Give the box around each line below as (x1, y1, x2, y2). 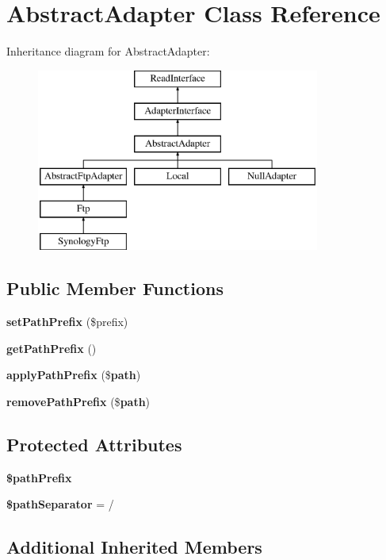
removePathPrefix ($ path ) (6, 393, 151, 410)
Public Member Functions (6, 276, 224, 301)
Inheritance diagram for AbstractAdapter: (6, 43, 210, 59)
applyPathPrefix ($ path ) (6, 366, 141, 383)
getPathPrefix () (6, 339, 97, 356)
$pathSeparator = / (6, 496, 114, 512)
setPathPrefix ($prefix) (6, 313, 128, 330)
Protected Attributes (6, 432, 182, 457)
